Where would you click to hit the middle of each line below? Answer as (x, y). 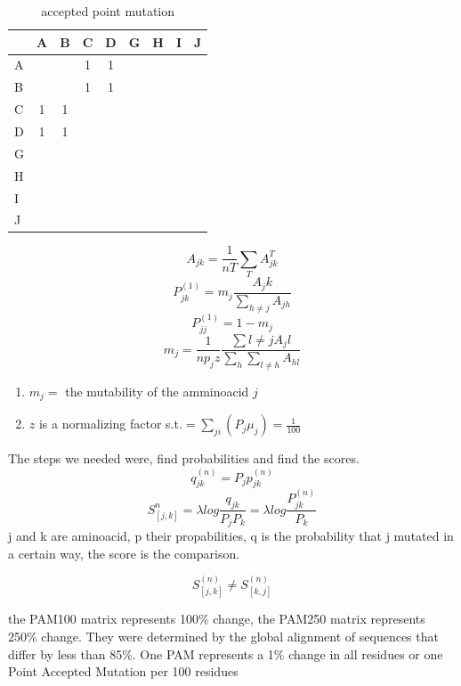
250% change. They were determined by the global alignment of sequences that (223, 637)
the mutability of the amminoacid (157, 392)
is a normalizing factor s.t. (110, 424)
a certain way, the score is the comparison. (124, 553)
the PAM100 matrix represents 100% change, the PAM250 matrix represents (217, 619)
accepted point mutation (108, 11)
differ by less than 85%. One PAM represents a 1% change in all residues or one (226, 653)
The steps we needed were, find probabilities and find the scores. (184, 458)
